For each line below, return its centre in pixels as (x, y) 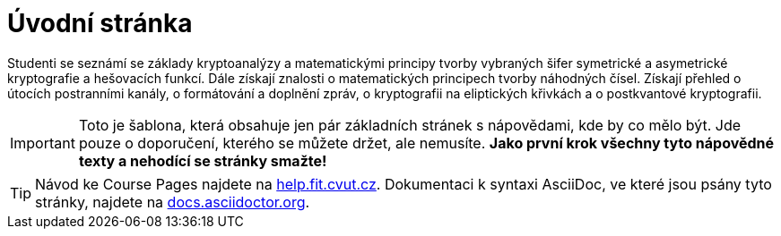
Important (43, 143)
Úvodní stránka (100, 23)
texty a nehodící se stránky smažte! (203, 160)
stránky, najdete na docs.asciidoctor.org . (173, 202)
